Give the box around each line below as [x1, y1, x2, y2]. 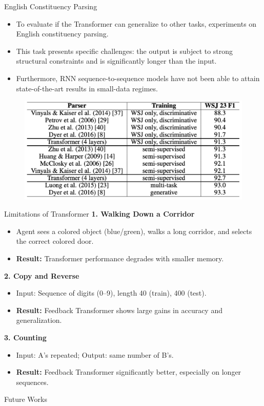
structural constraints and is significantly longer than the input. [16, 55, 217, 66]
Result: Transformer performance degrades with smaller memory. [16, 253, 224, 264]
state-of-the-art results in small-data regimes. [16, 83, 158, 93]
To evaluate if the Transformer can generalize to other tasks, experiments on [16, 18, 257, 29]
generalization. [16, 315, 62, 325]
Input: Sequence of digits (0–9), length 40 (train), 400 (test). [16, 287, 207, 298]
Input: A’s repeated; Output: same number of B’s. [16, 349, 174, 360]
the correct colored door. [16, 236, 94, 246]
